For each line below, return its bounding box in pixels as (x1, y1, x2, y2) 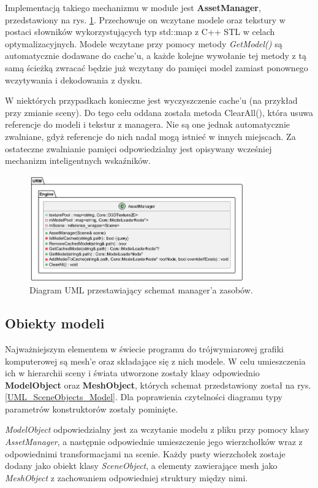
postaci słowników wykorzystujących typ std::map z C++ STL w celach (5, 25, 275, 38)
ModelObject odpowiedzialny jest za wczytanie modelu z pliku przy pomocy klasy (5, 423, 309, 436)
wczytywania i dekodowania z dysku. (5, 73, 143, 86)
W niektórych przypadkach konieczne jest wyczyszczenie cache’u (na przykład (5, 94, 298, 107)
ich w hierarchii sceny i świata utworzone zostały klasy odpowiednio (5, 366, 260, 379)
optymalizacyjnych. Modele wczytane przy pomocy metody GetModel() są (5, 37, 282, 50)
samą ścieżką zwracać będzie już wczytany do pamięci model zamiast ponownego (5, 61, 308, 74)
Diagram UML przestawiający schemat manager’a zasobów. (29, 284, 253, 296)
